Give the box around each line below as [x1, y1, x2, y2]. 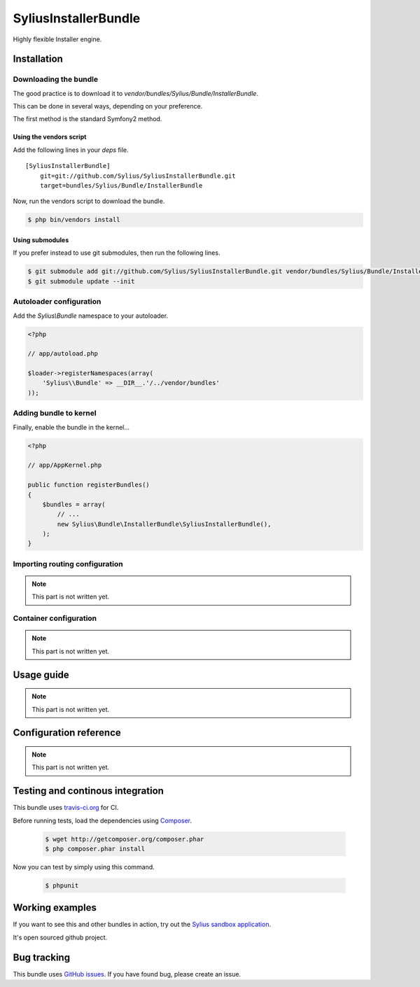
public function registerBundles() [27, 481, 150, 489]
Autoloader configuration [13, 297, 101, 307]
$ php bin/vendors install [27, 216, 120, 224]
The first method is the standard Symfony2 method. [13, 115, 162, 123]
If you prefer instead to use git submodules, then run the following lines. [13, 248, 220, 257]
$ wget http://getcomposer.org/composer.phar [45, 835, 204, 843]
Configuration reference [13, 727, 122, 738]
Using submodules [13, 236, 69, 244]
